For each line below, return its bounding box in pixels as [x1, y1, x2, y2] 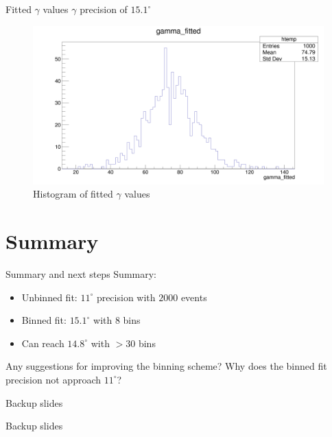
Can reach [21, 335, 64, 350]
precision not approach [5, 372, 102, 386]
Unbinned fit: [21, 290, 78, 304]
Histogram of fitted [33, 187, 113, 201]
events [180, 290, 207, 304]
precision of [80, 2, 128, 16]
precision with [96, 290, 156, 304]
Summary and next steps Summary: [5, 266, 156, 281]
